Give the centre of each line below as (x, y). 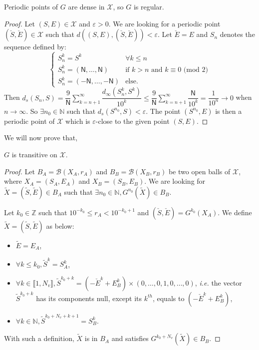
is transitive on (34, 154)
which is (78, 121)
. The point (163, 111)
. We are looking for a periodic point (164, 23)
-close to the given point (132, 121)
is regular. (149, 6)
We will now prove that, (41, 138)
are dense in (86, 6)
